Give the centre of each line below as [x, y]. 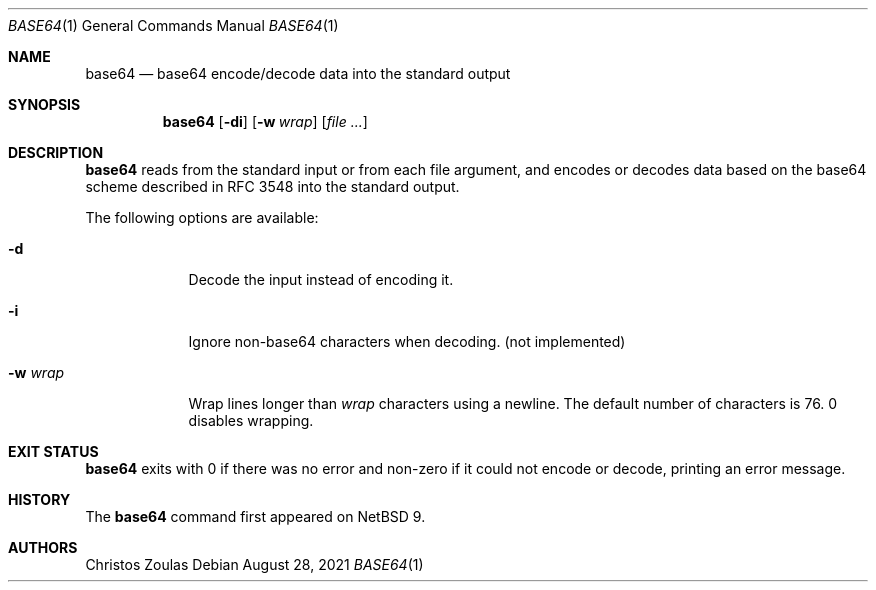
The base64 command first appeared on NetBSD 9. [255, 516]
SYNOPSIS [44, 104]
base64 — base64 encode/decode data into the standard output [298, 73]
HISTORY [39, 499]
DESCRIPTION [56, 152]
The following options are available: [202, 217]
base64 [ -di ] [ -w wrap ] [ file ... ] [265, 121]
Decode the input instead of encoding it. [321, 279]
